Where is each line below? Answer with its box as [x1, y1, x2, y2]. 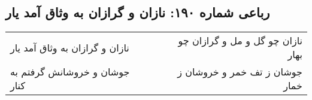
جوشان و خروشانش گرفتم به [10, 65, 130, 79]
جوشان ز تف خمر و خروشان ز [177, 65, 302, 79]
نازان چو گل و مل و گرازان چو [178, 34, 302, 48]
